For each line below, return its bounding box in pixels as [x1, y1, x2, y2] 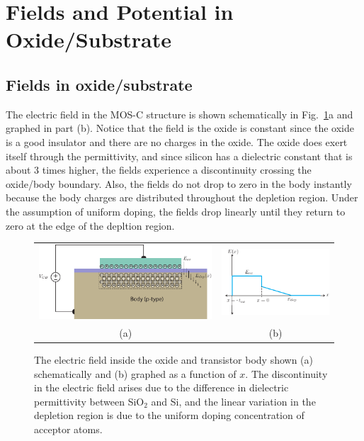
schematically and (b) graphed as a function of [34, 366, 237, 381]
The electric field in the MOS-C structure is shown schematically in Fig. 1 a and [6, 106, 353, 121]
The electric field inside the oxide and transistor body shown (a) [34, 352, 313, 367]
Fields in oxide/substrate [6, 73, 193, 95]
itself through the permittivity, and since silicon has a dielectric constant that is [6, 148, 353, 163]
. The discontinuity [245, 366, 328, 381]
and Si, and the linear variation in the [151, 393, 316, 408]
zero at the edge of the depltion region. [6, 218, 175, 233]
